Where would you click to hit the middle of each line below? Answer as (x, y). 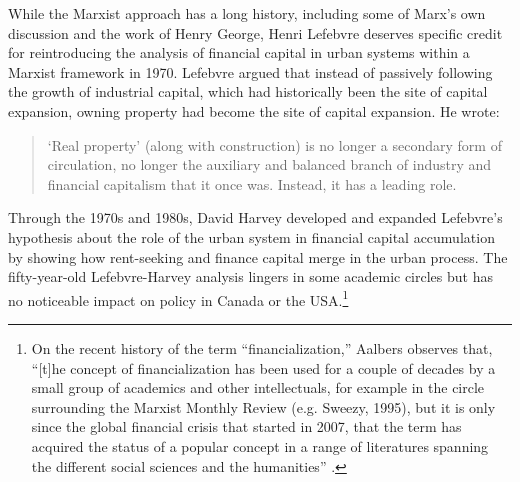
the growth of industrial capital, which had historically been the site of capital (248, 91)
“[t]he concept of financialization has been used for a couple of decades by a (263, 367)
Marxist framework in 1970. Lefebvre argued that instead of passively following (250, 71)
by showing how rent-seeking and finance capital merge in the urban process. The (258, 256)
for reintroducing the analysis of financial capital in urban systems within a (239, 52)
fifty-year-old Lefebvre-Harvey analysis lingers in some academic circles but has (250, 276)
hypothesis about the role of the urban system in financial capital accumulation (251, 236)
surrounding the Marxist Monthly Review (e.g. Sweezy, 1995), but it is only (263, 406)
